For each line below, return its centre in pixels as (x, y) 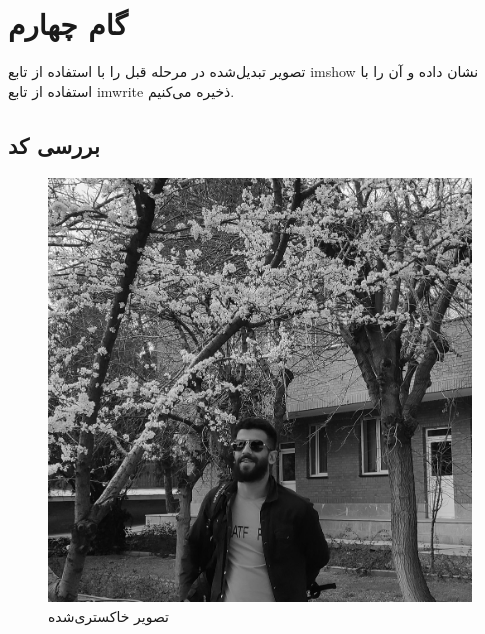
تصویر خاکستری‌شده (108, 615)
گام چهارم (68, 23)
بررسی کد (54, 144)
